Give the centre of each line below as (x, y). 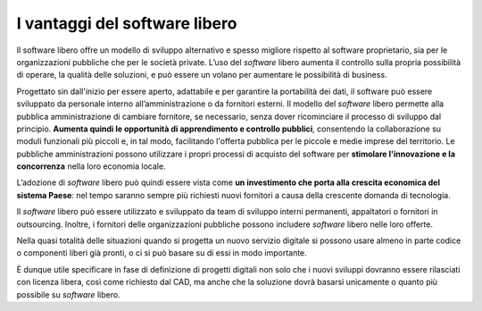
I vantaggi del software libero (127, 23)
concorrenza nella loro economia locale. (91, 166)
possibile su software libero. (68, 294)
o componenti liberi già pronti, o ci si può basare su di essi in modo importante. (162, 253)
